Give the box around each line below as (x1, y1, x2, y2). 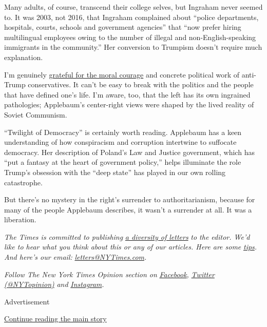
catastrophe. (4, 177, 43, 187)
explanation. (4, 51, 43, 62)
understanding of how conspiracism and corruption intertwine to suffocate (4, 137, 237, 147)
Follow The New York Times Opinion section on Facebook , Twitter (4, 268, 215, 279)
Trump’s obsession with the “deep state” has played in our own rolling (4, 166, 226, 177)
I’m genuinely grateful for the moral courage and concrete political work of (4, 69, 239, 80)
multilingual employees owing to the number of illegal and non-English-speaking (4, 31, 256, 42)
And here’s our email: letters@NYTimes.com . (4, 252, 147, 262)
